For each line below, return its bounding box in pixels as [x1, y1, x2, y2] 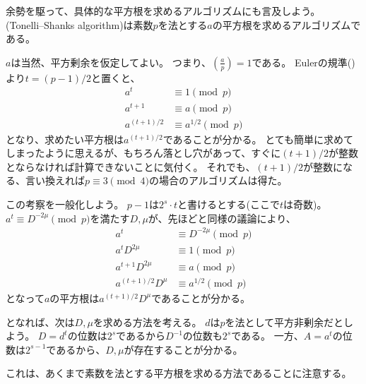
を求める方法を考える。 [93, 314, 202, 329]
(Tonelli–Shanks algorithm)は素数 [6, 17, 153, 32]
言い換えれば [25, 173, 85, 188]
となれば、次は [6, 314, 75, 329]
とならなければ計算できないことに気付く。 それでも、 [6, 159, 256, 174]
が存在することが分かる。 [124, 342, 243, 356]
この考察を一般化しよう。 [6, 197, 124, 212]
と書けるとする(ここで [177, 197, 281, 212]
